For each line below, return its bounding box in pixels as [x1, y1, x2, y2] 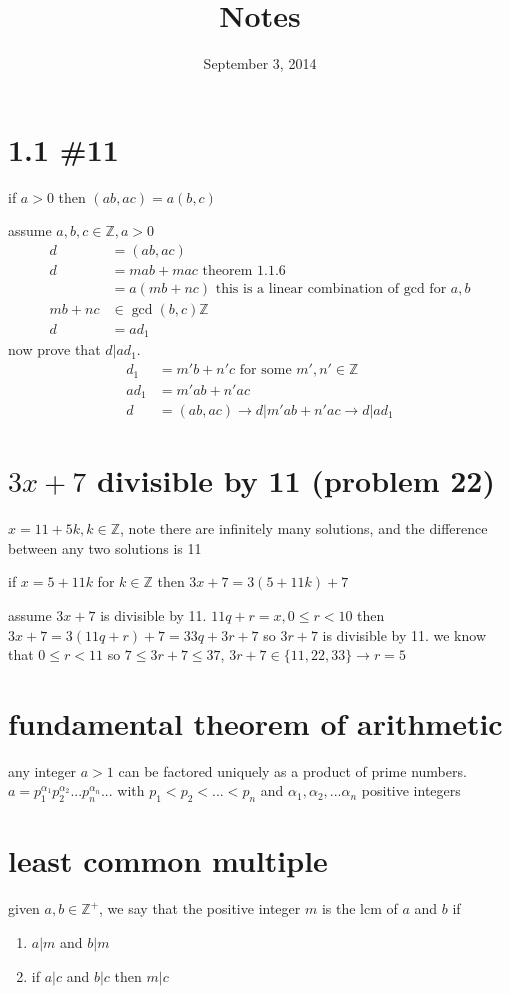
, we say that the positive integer [99, 898, 301, 919]
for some [239, 363, 292, 378]
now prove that [8, 339, 101, 360]
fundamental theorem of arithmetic [8, 702, 503, 743]
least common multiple [8, 840, 328, 881]
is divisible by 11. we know [322, 624, 487, 645]
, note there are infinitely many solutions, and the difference [120, 518, 488, 539]
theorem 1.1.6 [202, 263, 286, 278]
